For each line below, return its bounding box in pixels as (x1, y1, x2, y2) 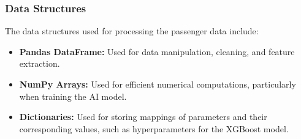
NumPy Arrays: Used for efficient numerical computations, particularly (19, 78, 296, 90)
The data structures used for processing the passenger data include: (5, 24, 259, 37)
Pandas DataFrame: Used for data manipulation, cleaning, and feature (19, 45, 295, 58)
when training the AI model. (19, 89, 127, 102)
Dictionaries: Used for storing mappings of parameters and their (19, 110, 267, 123)
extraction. (19, 57, 60, 70)
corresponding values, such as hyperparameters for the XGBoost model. (19, 122, 289, 135)
